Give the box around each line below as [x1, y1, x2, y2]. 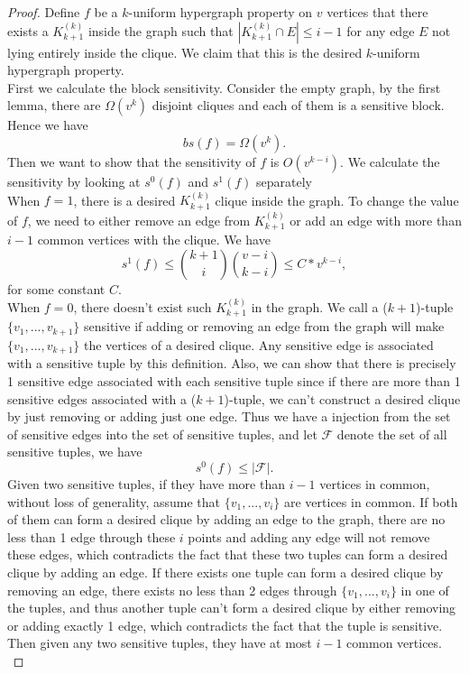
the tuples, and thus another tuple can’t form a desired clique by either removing [7, 598, 456, 617]
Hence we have [7, 115, 88, 134]
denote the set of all [336, 424, 447, 443]
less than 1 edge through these [7, 527, 176, 546]
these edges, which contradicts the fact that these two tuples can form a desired [7, 545, 448, 564]
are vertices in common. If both [283, 492, 458, 511]
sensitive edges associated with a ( [7, 389, 197, 408]
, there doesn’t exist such [73, 298, 212, 317]
